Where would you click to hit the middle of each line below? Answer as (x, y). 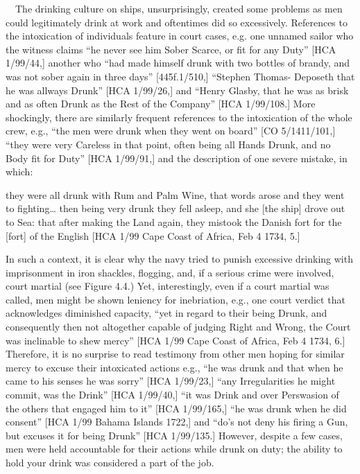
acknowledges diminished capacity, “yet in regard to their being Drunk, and (166, 313)
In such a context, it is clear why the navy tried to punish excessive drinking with (179, 259)
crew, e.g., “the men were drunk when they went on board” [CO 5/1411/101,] (171, 131)
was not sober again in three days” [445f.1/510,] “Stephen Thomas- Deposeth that (180, 76)
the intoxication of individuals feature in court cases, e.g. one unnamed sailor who (180, 36)
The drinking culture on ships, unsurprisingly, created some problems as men (179, 8)
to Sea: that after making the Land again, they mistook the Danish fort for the (174, 221)
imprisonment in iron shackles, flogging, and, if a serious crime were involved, (170, 272)
